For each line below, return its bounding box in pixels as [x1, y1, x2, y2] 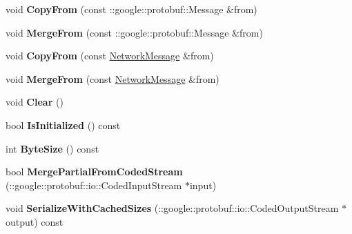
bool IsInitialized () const [6, 117, 121, 132]
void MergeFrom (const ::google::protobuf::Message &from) [6, 25, 263, 39]
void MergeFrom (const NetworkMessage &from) [6, 71, 219, 86]
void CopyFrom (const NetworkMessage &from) [6, 48, 214, 63]
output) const [6, 214, 63, 228]
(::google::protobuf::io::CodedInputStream [6, 177, 182, 192]
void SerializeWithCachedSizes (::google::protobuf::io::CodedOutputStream [6, 201, 339, 215]
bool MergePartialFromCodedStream [6, 164, 183, 179]
